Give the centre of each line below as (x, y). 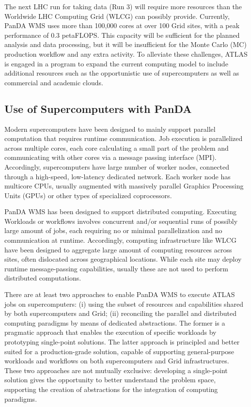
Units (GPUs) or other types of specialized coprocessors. (88, 195)
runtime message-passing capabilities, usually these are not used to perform (116, 268)
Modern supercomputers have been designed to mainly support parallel (110, 129)
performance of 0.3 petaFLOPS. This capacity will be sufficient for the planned (122, 35)
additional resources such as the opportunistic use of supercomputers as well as (122, 73)
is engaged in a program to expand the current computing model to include (116, 63)
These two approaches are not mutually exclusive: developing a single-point (116, 370)
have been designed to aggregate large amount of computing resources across (118, 249)
